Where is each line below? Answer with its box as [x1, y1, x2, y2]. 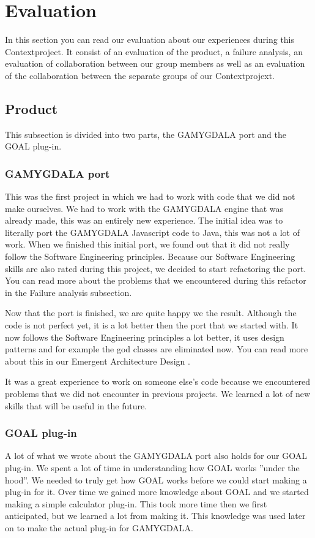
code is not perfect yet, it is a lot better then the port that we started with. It [5, 319, 298, 332]
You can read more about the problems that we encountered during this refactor [5, 274, 306, 287]
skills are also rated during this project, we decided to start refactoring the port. [5, 262, 306, 275]
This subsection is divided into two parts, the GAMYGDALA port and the [5, 127, 286, 140]
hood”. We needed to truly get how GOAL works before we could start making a [5, 473, 307, 486]
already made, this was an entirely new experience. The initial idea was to [5, 214, 283, 227]
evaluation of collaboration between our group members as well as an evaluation [5, 57, 305, 70]
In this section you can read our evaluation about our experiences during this [5, 33, 295, 46]
